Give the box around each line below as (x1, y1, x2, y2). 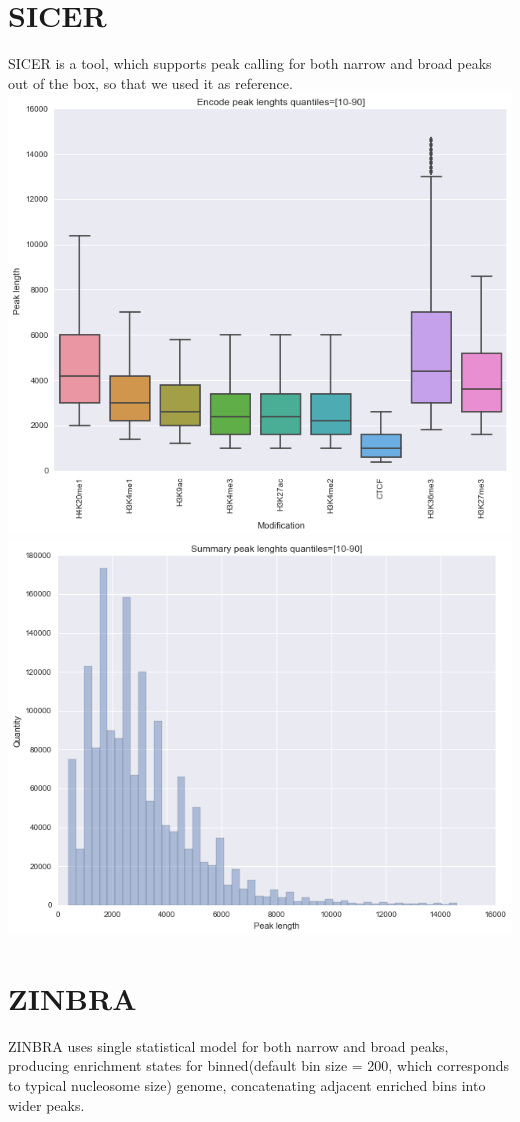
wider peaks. (8, 1094, 85, 1115)
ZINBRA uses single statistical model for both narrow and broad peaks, (8, 1035, 449, 1056)
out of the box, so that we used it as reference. (8, 72, 293, 93)
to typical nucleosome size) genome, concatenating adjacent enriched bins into (8, 1075, 486, 1096)
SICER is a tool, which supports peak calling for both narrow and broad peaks (8, 53, 492, 74)
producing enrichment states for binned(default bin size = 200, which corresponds (8, 1055, 510, 1076)
